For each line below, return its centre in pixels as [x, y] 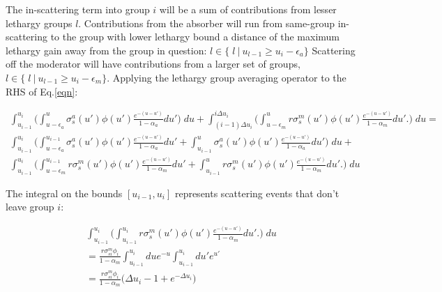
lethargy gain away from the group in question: [106, 50]
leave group [30, 207]
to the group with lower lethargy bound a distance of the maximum [195, 37]
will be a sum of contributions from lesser [248, 9]
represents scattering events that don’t [257, 193]
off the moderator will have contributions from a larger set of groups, [153, 64]
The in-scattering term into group [78, 9]
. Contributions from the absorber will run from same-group [206, 23]
